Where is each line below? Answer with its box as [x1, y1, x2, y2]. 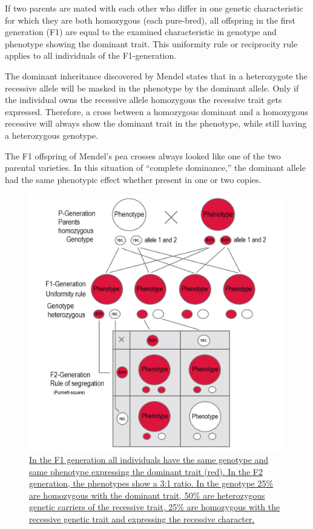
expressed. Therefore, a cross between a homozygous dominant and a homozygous [5, 105, 308, 118]
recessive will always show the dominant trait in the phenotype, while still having [5, 117, 307, 130]
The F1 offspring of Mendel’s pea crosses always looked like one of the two [5, 149, 281, 162]
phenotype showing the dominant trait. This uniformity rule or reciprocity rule [5, 37, 298, 50]
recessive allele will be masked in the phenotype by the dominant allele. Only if [5, 81, 299, 94]
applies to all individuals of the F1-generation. [5, 49, 177, 62]
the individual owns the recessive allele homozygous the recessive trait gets [5, 93, 282, 106]
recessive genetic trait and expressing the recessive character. [29, 512, 255, 525]
